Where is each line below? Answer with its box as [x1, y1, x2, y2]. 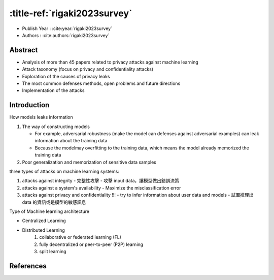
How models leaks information [9, 114, 73, 120]
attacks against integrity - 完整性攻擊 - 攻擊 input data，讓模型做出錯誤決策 [22, 178, 180, 184]
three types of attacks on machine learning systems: [9, 168, 119, 175]
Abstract [9, 46, 38, 54]
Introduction [9, 101, 50, 109]
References [9, 262, 47, 270]
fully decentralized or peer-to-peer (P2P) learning [39, 241, 144, 247]
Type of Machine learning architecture [9, 208, 90, 214]
